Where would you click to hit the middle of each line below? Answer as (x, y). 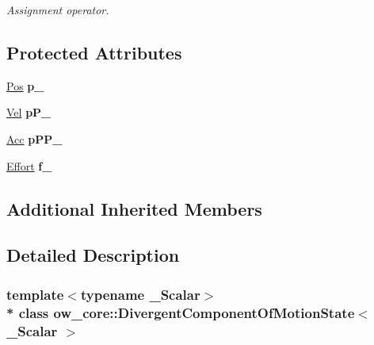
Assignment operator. (58, 10)
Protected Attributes (94, 52)
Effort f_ (29, 165)
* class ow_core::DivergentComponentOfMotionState (181, 312)
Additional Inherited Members (134, 208)
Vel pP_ (29, 112)
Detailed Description (93, 255)
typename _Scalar (140, 294)
